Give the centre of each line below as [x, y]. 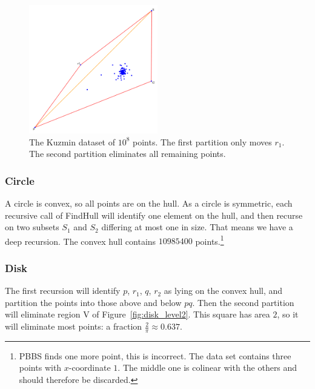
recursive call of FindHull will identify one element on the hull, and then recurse [154, 215]
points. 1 [210, 240]
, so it [288, 314]
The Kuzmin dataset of [72, 141]
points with [40, 367]
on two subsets [32, 227]
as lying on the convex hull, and [223, 291]
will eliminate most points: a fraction [74, 326]
